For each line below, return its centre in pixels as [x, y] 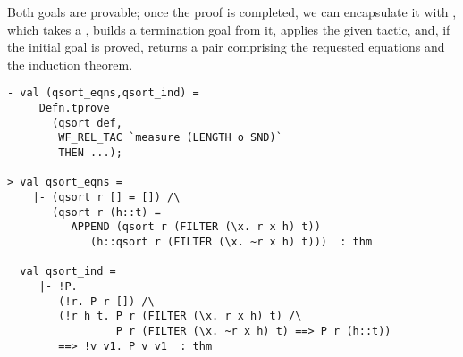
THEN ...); [90, 153]
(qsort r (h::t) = [106, 212]
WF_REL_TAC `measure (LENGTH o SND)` [170, 138]
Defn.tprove [74, 108]
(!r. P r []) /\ [106, 301]
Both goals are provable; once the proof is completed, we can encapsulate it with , [232, 12]
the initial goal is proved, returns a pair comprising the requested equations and [226, 47]
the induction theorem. [70, 64]
